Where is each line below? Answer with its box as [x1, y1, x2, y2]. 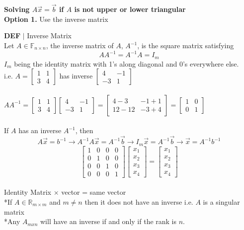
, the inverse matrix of [46, 40, 114, 50]
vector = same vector [61, 187, 126, 197]
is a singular [203, 196, 240, 207]
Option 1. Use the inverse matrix [4, 13, 108, 24]
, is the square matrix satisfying [137, 40, 234, 50]
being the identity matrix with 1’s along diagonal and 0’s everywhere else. [14, 58, 239, 69]
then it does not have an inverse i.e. [84, 196, 193, 207]
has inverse [59, 71, 93, 81]
